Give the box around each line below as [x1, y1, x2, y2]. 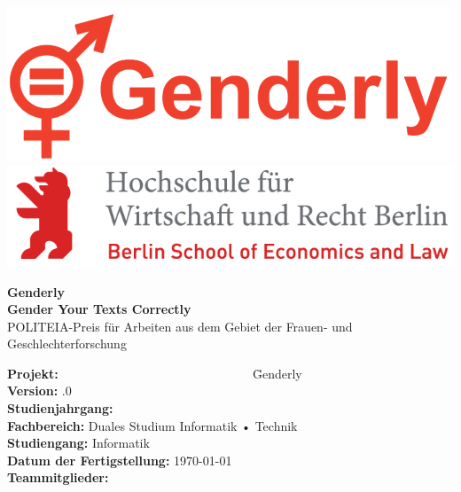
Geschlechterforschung [7, 334, 127, 353]
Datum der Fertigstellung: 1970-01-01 [7, 450, 232, 469]
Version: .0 [7, 381, 72, 400]
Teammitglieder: [7, 468, 109, 487]
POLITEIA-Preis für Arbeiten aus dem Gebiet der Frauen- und [7, 316, 353, 335]
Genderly [7, 282, 65, 301]
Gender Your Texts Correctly [7, 300, 191, 318]
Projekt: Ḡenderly [7, 363, 302, 382]
